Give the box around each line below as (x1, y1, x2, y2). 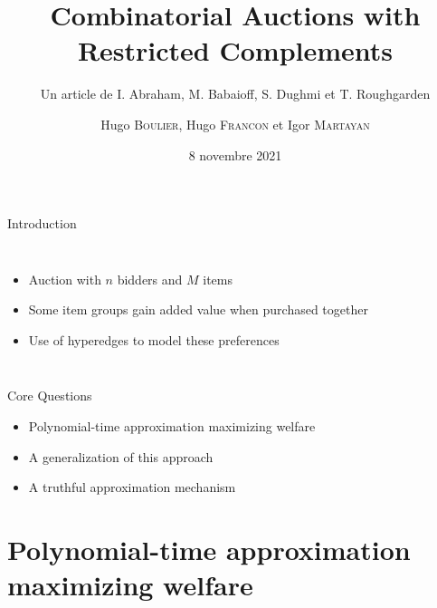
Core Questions (7, 386, 92, 405)
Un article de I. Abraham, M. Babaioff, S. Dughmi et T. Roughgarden (40, 84, 431, 103)
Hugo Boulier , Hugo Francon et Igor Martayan (100, 114, 370, 133)
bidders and (117, 269, 183, 288)
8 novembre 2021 (188, 145, 282, 164)
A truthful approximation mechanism (28, 478, 236, 497)
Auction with (28, 269, 101, 288)
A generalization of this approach (28, 447, 214, 466)
